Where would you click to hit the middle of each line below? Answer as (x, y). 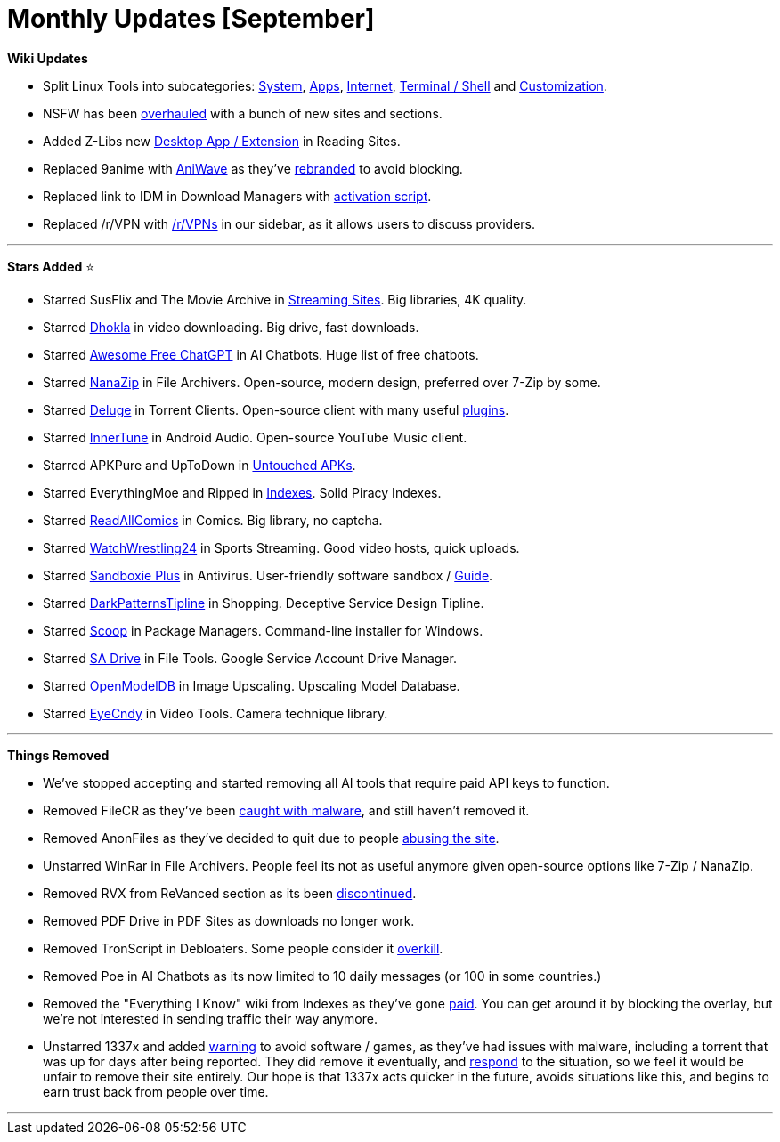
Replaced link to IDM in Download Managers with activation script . (237, 196)
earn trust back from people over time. (156, 1091)
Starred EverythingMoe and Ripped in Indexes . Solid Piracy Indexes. (242, 492)
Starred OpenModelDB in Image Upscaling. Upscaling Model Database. (252, 685)
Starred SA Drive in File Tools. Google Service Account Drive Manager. (250, 658)
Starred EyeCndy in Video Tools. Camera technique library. (215, 713)
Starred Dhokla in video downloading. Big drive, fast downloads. (231, 327)
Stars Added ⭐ (51, 266)
